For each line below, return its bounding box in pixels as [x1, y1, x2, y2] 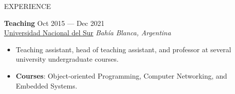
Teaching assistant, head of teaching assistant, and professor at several [15, 44, 232, 54]
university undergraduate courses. [15, 54, 119, 64]
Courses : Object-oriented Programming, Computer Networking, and [15, 70, 228, 81]
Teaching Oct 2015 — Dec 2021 [4, 17, 105, 28]
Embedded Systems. [15, 80, 77, 91]
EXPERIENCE [4, 1, 51, 11]
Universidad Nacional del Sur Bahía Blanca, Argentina [4, 27, 171, 38]
